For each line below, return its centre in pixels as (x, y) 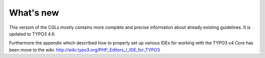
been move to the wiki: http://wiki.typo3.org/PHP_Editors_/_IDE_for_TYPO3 (85, 50)
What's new (34, 13)
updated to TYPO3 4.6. (32, 34)
